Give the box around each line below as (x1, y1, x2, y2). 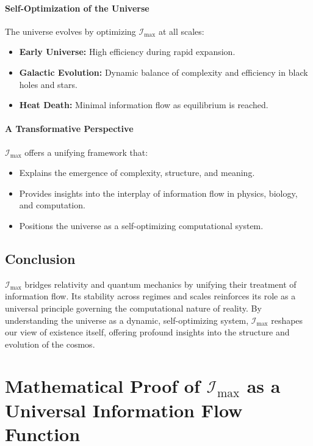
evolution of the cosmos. (5, 337, 95, 350)
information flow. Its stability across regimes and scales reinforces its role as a (5, 290, 296, 302)
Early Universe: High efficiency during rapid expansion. (19, 45, 236, 58)
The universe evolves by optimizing (5, 24, 136, 37)
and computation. (19, 199, 85, 211)
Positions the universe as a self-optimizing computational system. (19, 219, 264, 232)
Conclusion (5, 249, 76, 268)
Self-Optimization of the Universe (5, 1, 149, 14)
